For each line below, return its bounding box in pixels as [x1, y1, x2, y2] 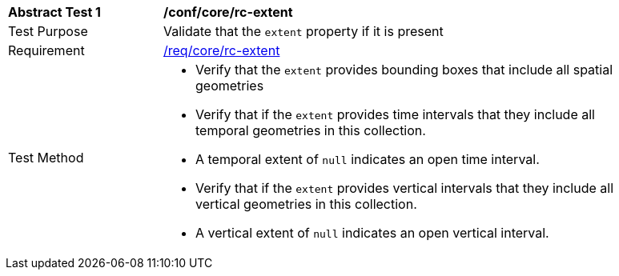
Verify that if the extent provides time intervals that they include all [195, 106, 595, 122]
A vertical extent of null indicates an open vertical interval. [195, 225, 549, 241]
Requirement [8, 42, 85, 58]
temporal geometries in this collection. [195, 122, 426, 138]
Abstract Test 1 [8, 4, 101, 20]
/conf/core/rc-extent [163, 4, 293, 20]
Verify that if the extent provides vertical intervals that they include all [195, 180, 614, 196]
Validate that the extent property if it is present [163, 23, 444, 39]
